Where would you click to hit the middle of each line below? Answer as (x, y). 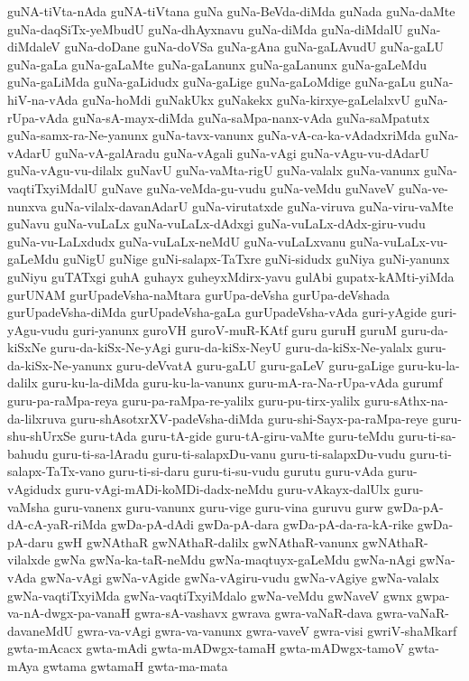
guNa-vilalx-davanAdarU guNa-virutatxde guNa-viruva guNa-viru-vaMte (252, 205)
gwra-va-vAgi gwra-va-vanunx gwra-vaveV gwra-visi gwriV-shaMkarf (267, 630)
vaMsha (28, 506)
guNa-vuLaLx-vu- (399, 241)
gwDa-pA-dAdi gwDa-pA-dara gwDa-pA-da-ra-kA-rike (262, 524)
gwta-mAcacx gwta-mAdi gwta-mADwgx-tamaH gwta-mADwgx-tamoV (206, 648)
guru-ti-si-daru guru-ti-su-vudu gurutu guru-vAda (246, 471)
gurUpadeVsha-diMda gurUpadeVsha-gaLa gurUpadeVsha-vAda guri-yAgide (217, 312)
